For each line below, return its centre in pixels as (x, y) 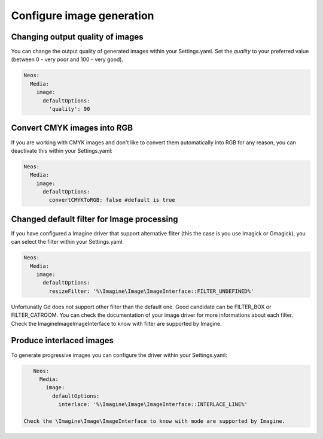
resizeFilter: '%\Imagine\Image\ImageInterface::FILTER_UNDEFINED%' (151, 291)
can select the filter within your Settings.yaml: (67, 242)
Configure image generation (83, 16)
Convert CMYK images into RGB (72, 128)
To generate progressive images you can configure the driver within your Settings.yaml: (119, 355)
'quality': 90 (69, 109)
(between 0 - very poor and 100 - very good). (67, 59)
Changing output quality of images (77, 37)
